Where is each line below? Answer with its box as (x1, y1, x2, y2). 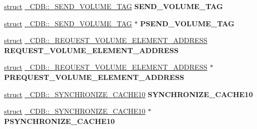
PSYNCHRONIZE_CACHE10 (4, 115, 115, 126)
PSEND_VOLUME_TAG (140, 18, 235, 28)
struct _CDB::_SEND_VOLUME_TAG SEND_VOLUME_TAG (4, 1, 223, 11)
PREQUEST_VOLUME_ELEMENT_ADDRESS (4, 71, 185, 82)
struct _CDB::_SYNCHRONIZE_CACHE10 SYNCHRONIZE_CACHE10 (4, 89, 253, 99)
